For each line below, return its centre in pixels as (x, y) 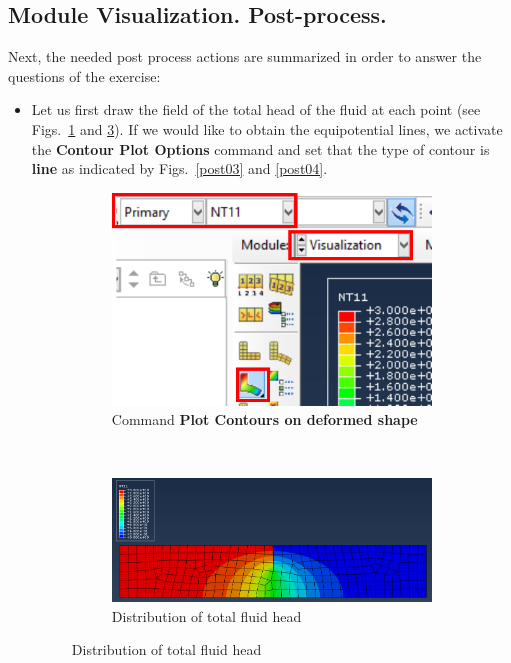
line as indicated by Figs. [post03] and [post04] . (179, 168)
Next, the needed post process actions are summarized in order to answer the (245, 56)
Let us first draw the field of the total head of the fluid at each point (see (256, 109)
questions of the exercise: (84, 75)
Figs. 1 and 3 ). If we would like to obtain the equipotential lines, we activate (267, 128)
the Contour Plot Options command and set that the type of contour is (260, 148)
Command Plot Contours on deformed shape (264, 419)
